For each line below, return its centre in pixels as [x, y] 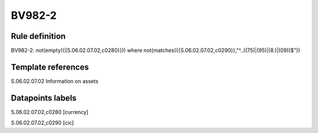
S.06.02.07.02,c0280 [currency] [49, 112]
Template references [50, 67]
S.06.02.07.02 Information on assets [54, 81]
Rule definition [38, 36]
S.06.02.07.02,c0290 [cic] [42, 123]
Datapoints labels [44, 98]
